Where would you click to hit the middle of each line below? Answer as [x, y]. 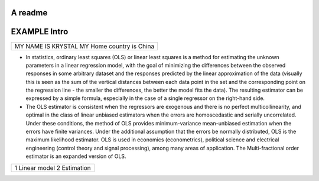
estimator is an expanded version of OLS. [76, 156]
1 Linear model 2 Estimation [53, 167]
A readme [29, 13]
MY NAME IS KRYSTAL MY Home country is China [84, 46]
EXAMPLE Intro [40, 32]
